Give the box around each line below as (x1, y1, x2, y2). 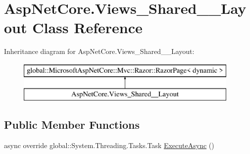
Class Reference (32, 17, 143, 38)
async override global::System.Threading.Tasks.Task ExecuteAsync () (4, 140, 214, 151)
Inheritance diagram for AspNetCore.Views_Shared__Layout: (4, 46, 195, 56)
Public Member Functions (4, 117, 140, 132)
